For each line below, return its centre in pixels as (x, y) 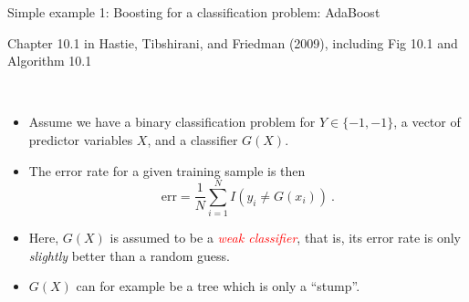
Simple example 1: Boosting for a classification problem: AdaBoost (194, 12)
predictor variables (81, 139)
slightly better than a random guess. (130, 255)
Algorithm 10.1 (50, 61)
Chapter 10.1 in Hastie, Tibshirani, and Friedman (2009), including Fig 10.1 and (233, 42)
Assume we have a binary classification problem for (172, 122)
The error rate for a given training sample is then (167, 170)
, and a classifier (193, 139)
